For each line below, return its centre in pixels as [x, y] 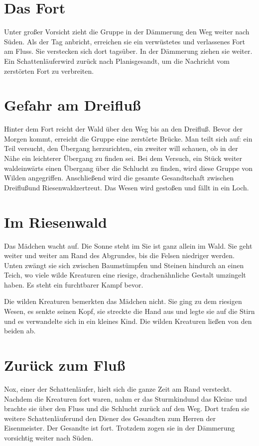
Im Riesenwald [56, 222]
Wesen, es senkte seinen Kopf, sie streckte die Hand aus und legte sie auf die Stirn [129, 311]
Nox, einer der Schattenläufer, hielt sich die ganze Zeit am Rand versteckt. [118, 388]
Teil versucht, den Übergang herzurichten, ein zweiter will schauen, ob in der [121, 148]
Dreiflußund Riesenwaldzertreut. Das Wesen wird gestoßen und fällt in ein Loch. [127, 187]
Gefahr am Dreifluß [72, 105]
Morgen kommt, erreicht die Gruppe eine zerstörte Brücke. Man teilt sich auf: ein [128, 138]
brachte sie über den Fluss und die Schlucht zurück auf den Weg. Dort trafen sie [127, 408]
